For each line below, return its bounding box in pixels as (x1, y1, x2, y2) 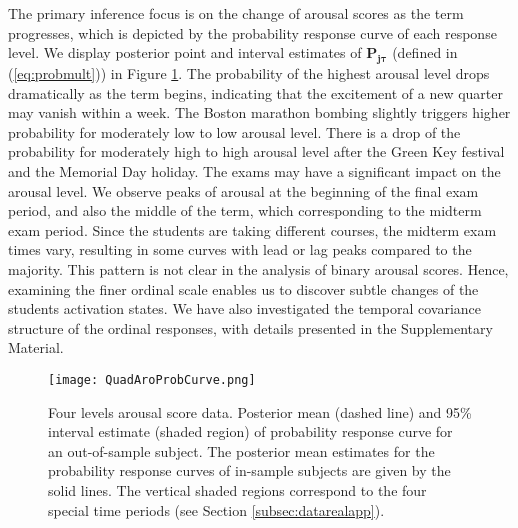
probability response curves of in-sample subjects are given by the (48, 460, 451, 481)
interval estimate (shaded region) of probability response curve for (48, 421, 453, 442)
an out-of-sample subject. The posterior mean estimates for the (48, 440, 435, 461)
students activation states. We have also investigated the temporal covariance (8, 298, 481, 319)
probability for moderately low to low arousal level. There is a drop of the (8, 121, 461, 142)
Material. (8, 337, 64, 358)
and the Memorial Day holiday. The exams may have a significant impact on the (8, 160, 501, 181)
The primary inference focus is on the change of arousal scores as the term (8, 3, 464, 23)
